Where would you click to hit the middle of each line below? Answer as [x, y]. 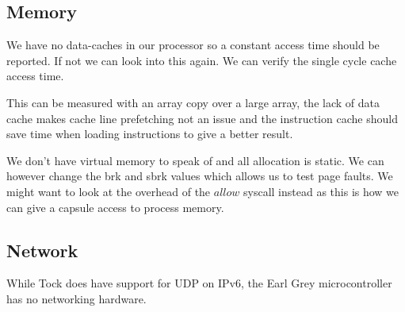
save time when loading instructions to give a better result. [150, 134]
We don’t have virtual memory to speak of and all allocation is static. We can [195, 160]
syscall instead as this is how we [321, 191]
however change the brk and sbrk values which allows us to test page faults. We [200, 176]
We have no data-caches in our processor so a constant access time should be [193, 45]
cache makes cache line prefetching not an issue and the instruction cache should [202, 118]
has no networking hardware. [76, 298]
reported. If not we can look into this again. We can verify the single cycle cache [202, 60]
